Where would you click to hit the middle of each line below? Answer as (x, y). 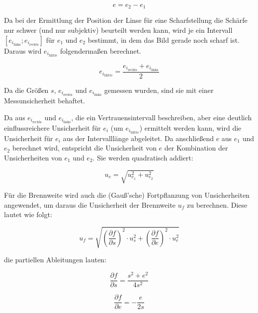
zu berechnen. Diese (217, 204)
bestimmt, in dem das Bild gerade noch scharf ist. (164, 39)
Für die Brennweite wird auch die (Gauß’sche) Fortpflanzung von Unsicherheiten (127, 195)
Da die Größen (26, 90)
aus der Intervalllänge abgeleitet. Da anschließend (138, 138)
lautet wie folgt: (28, 214)
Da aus (15, 117)
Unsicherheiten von (33, 157)
